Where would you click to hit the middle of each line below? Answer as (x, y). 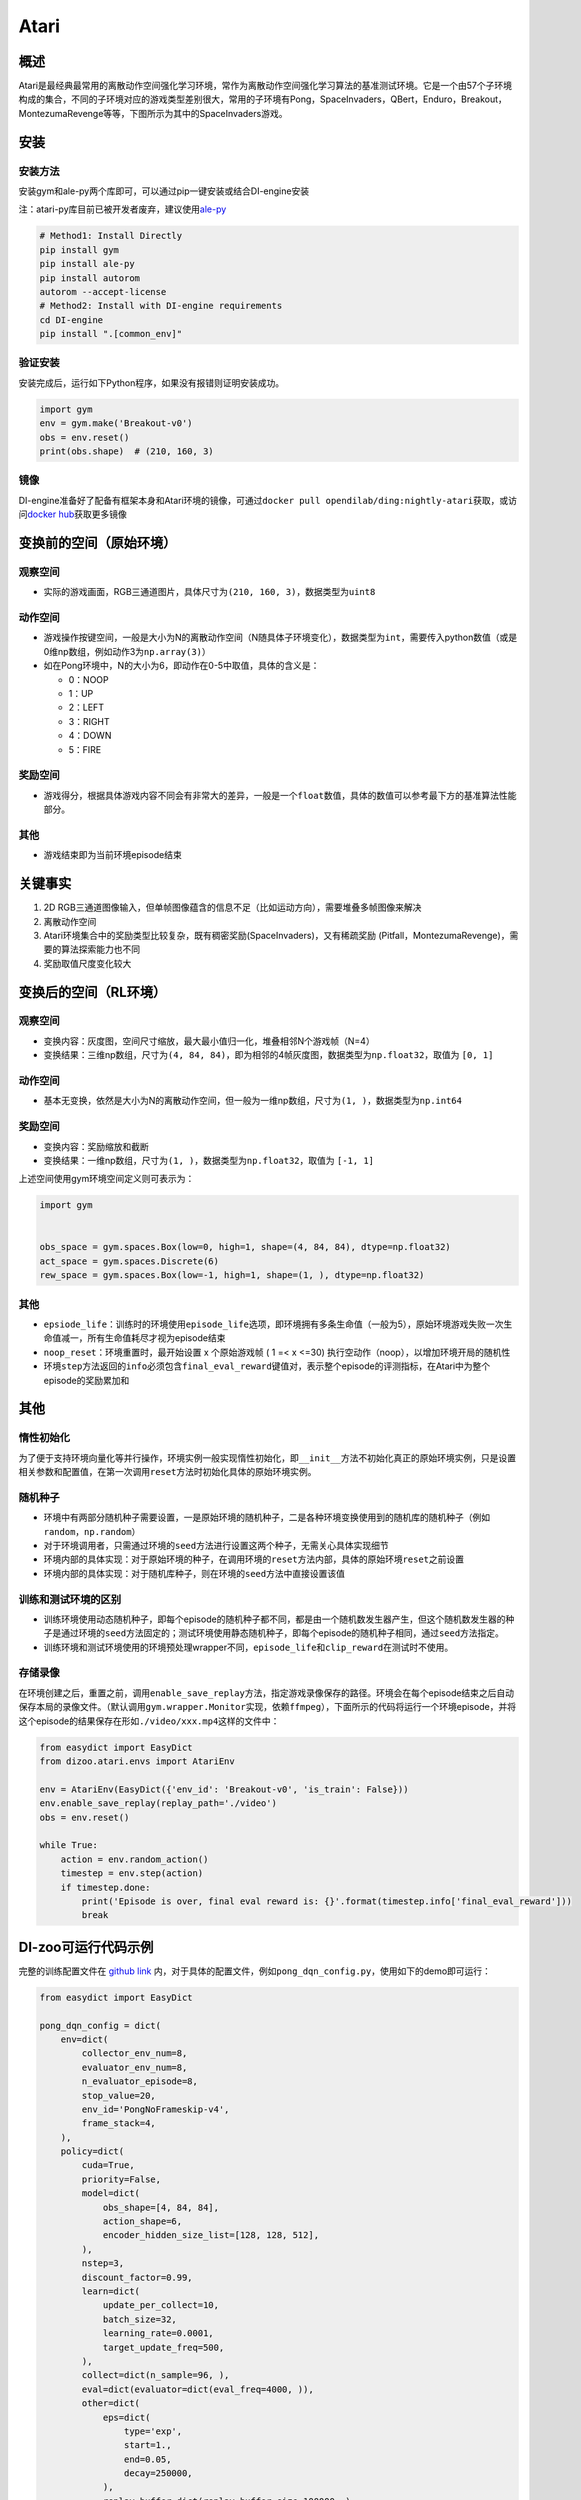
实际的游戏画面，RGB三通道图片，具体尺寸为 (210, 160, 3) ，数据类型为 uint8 (209, 592)
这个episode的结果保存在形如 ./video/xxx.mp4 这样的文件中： (149, 1721)
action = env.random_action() (134, 1859)
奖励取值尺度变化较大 (87, 963)
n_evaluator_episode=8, (140, 2081)
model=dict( (110, 2193)
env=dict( (84, 2039)
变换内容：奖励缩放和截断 (96, 1146)
